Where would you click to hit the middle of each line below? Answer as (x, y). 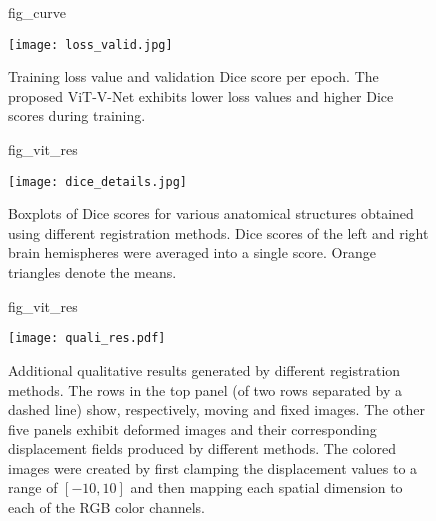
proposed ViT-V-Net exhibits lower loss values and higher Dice (201, 95)
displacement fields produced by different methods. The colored (202, 448)
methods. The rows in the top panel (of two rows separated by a (205, 389)
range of (33, 487)
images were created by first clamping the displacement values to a (213, 467)
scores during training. (77, 115)
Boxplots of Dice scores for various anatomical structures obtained (211, 213)
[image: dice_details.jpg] (97, 181)
